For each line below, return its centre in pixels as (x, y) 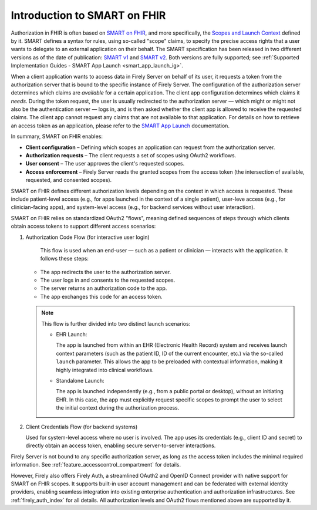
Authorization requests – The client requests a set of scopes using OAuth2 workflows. (131, 156)
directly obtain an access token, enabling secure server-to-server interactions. (121, 445)
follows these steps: (65, 259)
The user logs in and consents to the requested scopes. (108, 280)
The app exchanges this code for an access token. (101, 296)
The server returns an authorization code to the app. (104, 288)
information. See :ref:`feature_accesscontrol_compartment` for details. (96, 465)
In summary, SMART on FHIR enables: (57, 136)
